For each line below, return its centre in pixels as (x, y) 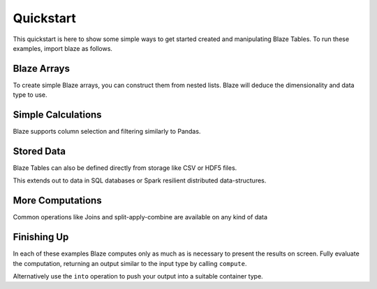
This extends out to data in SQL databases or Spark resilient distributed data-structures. (140, 180)
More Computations (57, 201)
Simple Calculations (57, 115)
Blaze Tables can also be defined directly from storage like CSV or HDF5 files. (125, 168)
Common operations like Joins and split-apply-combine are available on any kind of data (140, 217)
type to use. (30, 95)
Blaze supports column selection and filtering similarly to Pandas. (107, 132)
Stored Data (39, 151)
